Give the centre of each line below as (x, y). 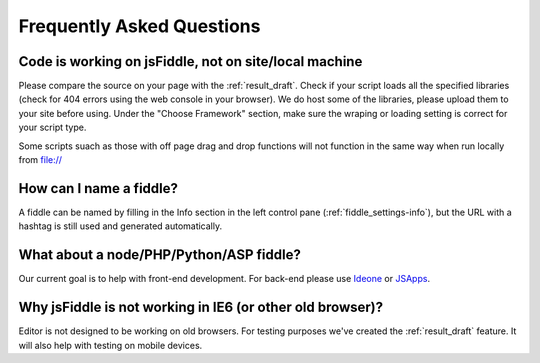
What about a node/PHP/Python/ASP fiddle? (160, 255)
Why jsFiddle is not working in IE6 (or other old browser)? (201, 307)
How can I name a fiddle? (98, 188)
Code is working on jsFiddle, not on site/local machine (190, 61)
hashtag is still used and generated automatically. (120, 226)
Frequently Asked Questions (139, 26)
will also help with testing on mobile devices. (110, 345)
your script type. (52, 127)
